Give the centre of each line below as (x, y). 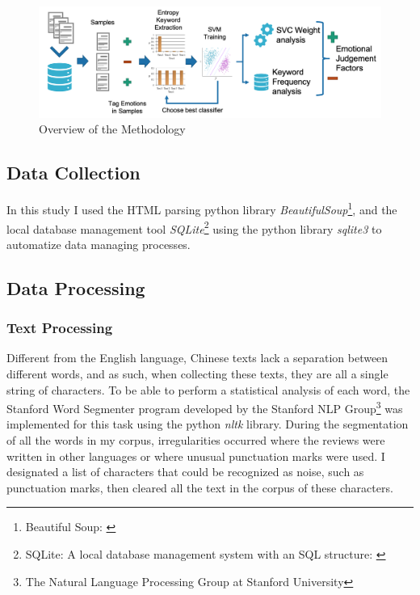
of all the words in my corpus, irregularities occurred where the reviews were (196, 439)
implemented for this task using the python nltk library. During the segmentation (208, 424)
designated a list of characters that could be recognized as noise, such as (185, 472)
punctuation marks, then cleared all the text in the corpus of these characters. (200, 487)
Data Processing (76, 287)
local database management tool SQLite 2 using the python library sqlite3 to (194, 227)
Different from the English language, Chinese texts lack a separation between (197, 358)
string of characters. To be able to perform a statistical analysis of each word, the (208, 389)
